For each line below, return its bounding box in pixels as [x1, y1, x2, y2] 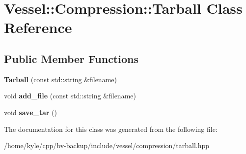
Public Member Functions [4, 51, 138, 66]
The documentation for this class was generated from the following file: [4, 123, 218, 134]
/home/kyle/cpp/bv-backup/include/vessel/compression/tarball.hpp [4, 140, 210, 151]
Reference [4, 17, 72, 37]
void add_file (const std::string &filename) [4, 91, 136, 101]
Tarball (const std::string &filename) [4, 74, 117, 84]
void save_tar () [4, 107, 57, 117]
